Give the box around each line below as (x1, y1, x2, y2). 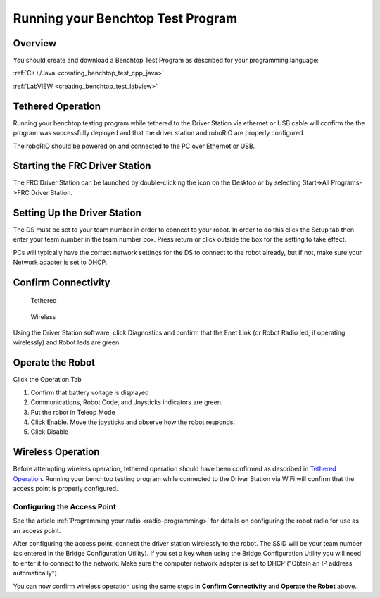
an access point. (13, 526, 61, 535)
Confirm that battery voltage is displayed (30, 388, 149, 397)
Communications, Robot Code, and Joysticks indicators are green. (30, 398, 223, 406)
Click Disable (30, 428, 69, 436)
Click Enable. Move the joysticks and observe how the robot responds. (30, 418, 236, 426)
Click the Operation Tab (13, 375, 82, 384)
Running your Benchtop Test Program (13, 11, 238, 26)
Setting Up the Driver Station (13, 206, 142, 218)
